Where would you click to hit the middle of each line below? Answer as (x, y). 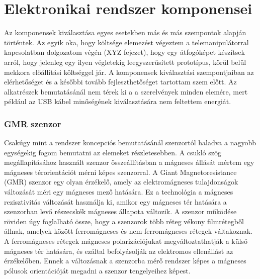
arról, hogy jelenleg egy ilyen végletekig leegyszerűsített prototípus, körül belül (125, 62)
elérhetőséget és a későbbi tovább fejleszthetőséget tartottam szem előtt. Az (120, 82)
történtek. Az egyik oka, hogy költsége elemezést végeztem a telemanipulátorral (126, 42)
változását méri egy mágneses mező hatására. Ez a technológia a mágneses (119, 192)
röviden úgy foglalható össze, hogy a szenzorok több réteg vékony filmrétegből (124, 221)
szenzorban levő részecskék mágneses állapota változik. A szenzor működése (120, 211)
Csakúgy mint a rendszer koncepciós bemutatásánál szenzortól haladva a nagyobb (130, 143)
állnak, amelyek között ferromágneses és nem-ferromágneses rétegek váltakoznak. (128, 231)
